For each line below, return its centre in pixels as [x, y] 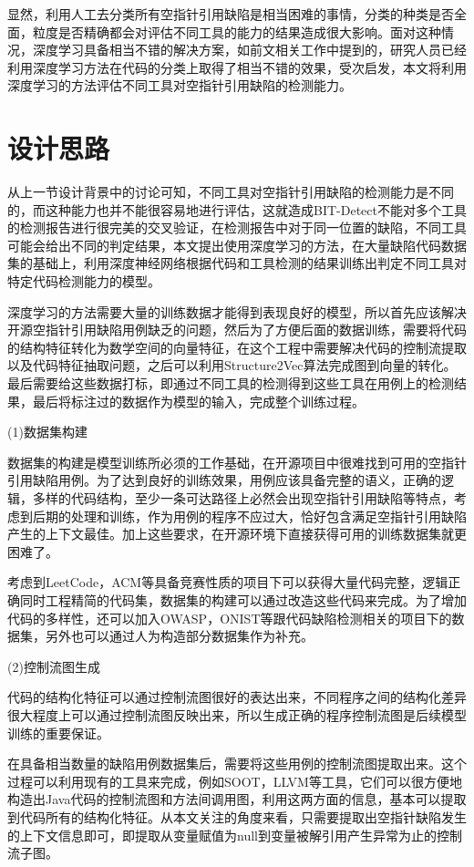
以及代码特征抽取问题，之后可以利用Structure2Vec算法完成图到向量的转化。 [232, 365]
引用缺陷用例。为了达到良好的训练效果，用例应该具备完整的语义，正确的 [224, 480]
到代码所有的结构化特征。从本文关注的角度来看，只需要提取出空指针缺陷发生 [237, 816]
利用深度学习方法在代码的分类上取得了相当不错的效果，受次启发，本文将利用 [237, 67]
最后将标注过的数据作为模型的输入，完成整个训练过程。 [198, 401]
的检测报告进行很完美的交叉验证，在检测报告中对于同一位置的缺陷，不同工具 [237, 227]
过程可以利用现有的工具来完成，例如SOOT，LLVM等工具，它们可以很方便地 [235, 781]
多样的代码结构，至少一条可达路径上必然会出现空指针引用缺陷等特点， [243, 498]
